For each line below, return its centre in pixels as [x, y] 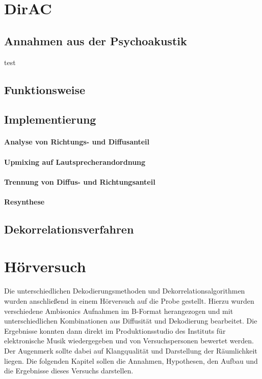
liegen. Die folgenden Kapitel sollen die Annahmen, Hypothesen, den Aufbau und [131, 360]
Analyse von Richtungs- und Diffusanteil [77, 142]
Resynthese [24, 201]
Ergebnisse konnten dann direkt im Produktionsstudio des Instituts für [115, 330]
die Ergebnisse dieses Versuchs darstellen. [69, 371]
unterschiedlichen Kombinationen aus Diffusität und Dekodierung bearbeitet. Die [131, 321]
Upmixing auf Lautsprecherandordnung [75, 162]
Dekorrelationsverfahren [69, 229]
